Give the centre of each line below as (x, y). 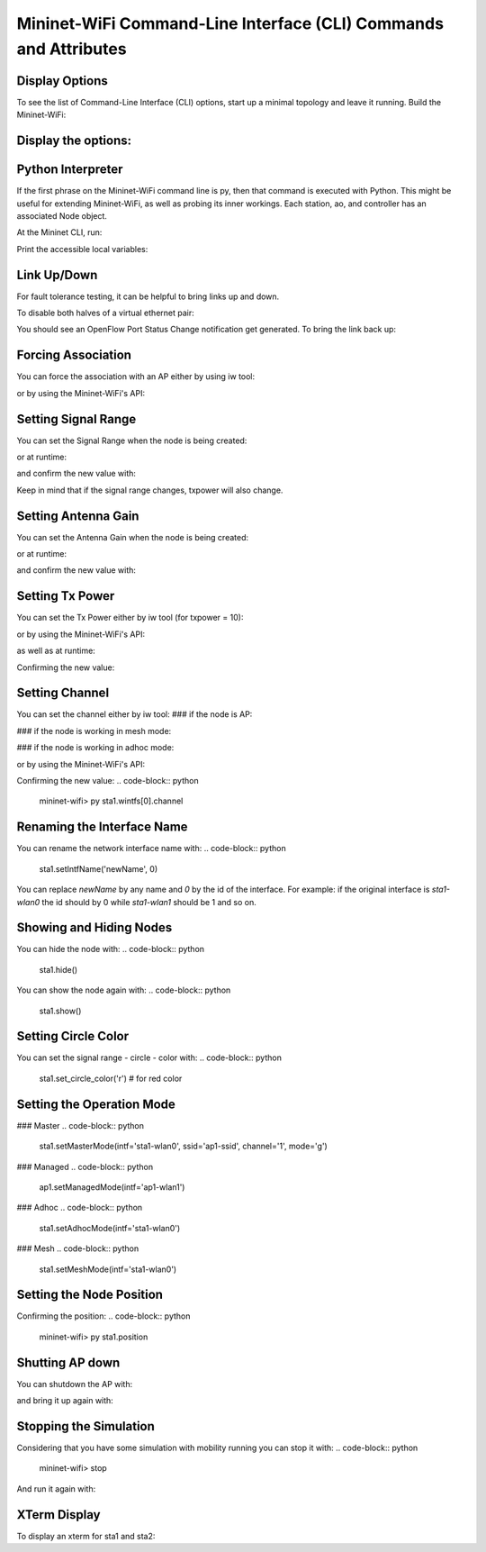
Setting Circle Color (73, 1036)
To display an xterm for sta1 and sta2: (86, 1536)
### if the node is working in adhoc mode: (95, 748)
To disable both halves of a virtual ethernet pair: (105, 313)
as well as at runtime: (56, 651)
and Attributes (72, 49)
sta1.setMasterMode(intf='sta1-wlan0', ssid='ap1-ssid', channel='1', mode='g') (183, 1146)
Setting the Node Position (90, 1295)
